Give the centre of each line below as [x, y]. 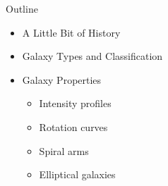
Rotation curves [73, 126]
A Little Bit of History [71, 32]
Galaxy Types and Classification [92, 56]
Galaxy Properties [62, 79]
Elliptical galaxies [77, 174]
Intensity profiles [75, 103]
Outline [22, 8]
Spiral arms [64, 150]
